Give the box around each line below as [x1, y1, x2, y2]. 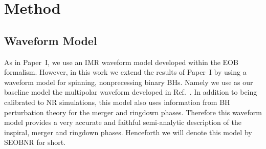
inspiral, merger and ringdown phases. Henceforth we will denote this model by [4, 126, 252, 137]
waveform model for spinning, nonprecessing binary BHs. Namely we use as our [4, 76, 253, 87]
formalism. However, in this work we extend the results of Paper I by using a [4, 67, 247, 77]
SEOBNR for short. [4, 137, 66, 147]
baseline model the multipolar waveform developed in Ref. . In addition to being [4, 87, 257, 97]
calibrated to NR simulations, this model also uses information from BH [4, 96, 230, 107]
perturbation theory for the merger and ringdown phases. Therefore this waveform [4, 107, 262, 117]
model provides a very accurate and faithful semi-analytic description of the [4, 117, 241, 127]
